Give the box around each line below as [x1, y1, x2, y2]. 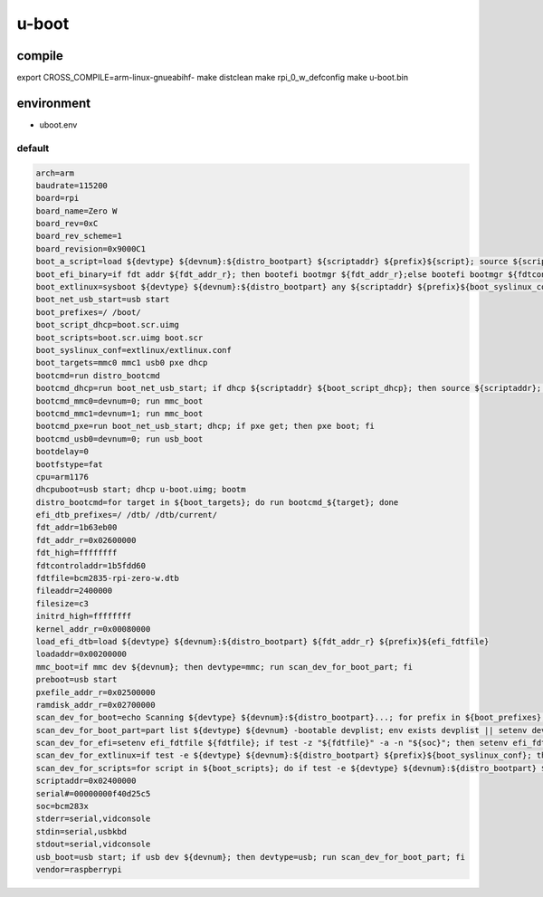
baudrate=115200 [35, 180, 109, 190]
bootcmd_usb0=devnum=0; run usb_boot [35, 434, 204, 444]
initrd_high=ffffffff [35, 611, 132, 622]
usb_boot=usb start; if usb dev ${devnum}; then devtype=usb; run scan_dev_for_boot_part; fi [35, 852, 466, 862]
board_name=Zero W [35, 205, 118, 216]
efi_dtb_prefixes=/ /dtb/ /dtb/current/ [35, 510, 217, 520]
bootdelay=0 [35, 446, 90, 457]
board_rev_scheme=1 [35, 231, 122, 242]
